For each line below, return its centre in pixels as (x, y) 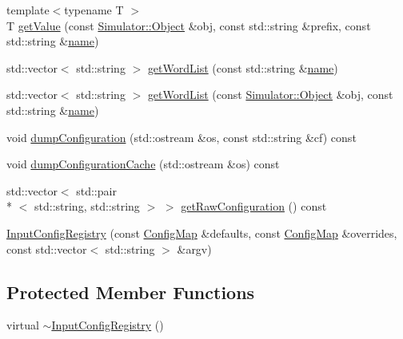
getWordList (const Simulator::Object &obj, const (270, 95)
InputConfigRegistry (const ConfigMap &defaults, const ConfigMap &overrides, (202, 233)
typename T (94, 10)
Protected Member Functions (131, 292)
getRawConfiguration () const (254, 206)
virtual (23, 325)
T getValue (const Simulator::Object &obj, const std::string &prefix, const (189, 25)
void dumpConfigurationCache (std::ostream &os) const (143, 164)
